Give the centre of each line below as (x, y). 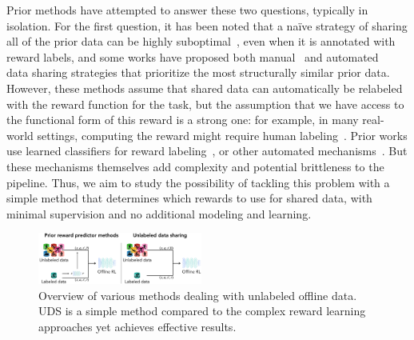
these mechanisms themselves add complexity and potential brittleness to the (195, 166)
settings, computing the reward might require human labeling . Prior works (222, 135)
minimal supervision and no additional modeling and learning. (159, 213)
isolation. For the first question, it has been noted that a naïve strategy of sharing (207, 25)
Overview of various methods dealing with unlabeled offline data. (198, 295)
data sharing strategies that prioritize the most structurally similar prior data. (198, 72)
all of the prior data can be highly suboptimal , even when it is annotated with (201, 41)
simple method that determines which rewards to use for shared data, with (189, 198)
